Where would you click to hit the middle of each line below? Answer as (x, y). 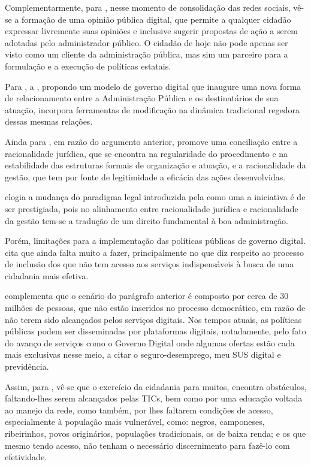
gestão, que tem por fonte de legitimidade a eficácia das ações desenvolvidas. (145, 176)
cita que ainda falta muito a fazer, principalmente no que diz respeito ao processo (154, 252)
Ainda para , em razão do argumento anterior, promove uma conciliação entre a (151, 141)
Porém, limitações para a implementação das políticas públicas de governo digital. (155, 241)
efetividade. (26, 457)
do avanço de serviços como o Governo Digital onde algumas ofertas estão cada (150, 342)
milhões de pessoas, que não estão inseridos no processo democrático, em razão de (155, 308)
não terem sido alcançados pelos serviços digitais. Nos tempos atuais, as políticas (153, 319)
